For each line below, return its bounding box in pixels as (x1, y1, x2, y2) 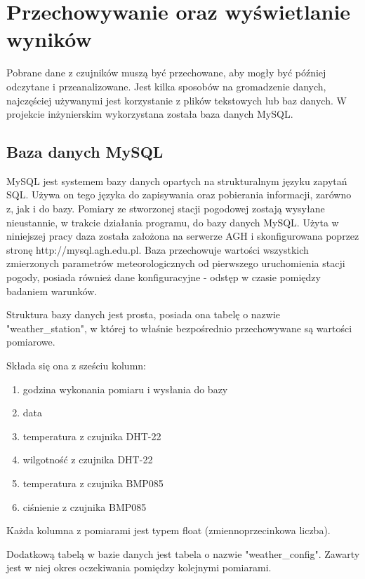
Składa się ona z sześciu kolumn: (6, 358, 146, 373)
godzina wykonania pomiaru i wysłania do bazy (22, 381, 228, 396)
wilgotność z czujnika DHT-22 (22, 452, 153, 467)
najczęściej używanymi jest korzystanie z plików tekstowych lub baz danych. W (6, 93, 347, 107)
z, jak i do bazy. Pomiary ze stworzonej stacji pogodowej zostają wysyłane (6, 201, 325, 216)
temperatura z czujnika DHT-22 (22, 428, 161, 443)
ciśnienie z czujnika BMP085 (22, 499, 147, 514)
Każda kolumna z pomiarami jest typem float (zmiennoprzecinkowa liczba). (6, 523, 331, 538)
